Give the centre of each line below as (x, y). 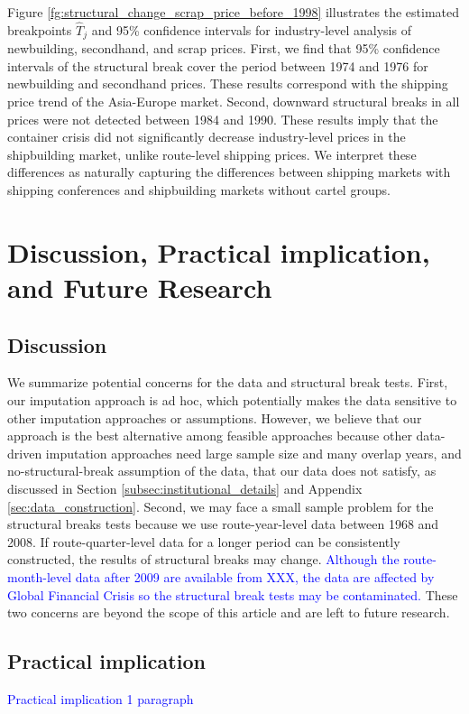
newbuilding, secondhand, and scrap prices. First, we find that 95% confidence (224, 48)
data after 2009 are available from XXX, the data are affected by (255, 576)
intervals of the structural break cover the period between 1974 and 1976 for (218, 65)
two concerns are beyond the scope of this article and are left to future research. (229, 612)
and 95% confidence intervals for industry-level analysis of (251, 29)
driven (25, 453)
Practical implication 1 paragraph (101, 698)
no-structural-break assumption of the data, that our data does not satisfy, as (222, 471)
